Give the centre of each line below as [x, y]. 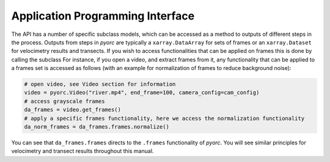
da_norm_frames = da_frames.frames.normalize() [97, 127]
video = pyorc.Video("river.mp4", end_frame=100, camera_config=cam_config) [142, 93]
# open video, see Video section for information [100, 84]
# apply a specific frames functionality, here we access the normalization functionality [164, 118]
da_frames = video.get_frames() [73, 110]
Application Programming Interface [103, 16]
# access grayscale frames [64, 101]
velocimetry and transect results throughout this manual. [82, 151]
